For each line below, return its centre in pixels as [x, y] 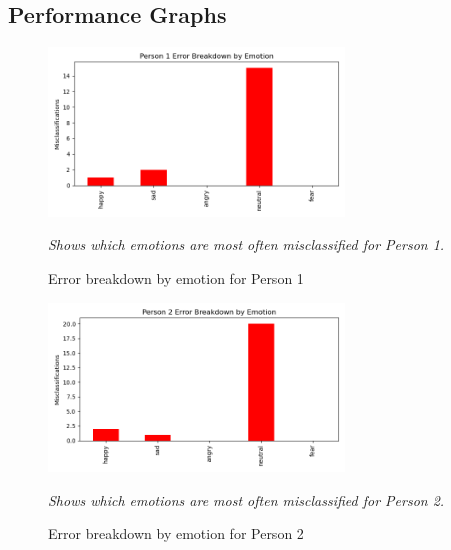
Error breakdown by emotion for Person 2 [176, 533]
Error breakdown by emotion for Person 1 [176, 277]
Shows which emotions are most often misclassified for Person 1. [246, 244]
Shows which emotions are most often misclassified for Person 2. [246, 499]
